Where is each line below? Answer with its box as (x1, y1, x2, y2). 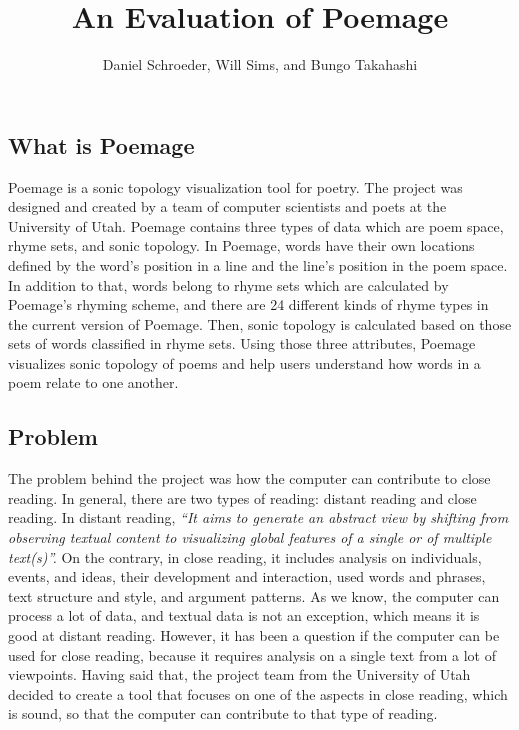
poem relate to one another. (8, 372, 179, 393)
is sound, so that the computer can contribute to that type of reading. (8, 703, 438, 724)
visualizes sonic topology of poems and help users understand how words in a (8, 352, 481, 373)
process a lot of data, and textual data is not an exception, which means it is (8, 605, 480, 626)
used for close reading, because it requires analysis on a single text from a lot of (8, 644, 496, 665)
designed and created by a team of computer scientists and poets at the (8, 196, 447, 217)
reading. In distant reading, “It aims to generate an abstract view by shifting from (8, 507, 509, 528)
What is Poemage (8, 129, 195, 160)
